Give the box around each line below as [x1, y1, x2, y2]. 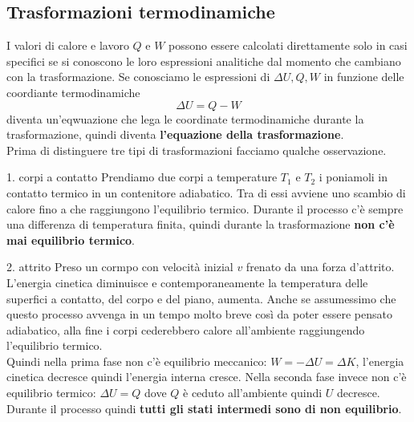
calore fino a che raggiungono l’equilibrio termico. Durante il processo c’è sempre [6, 200, 404, 217]
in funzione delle [323, 68, 404, 85]
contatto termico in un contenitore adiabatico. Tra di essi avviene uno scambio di [6, 184, 406, 201]
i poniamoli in [319, 168, 388, 185]
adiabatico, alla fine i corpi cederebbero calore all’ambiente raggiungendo [6, 321, 365, 338]
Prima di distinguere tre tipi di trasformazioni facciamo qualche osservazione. [6, 141, 387, 158]
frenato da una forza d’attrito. [246, 258, 395, 275]
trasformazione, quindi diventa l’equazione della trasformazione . [6, 126, 344, 143]
